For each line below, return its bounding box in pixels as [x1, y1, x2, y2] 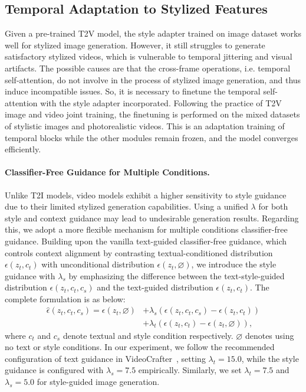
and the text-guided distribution [97, 281, 213, 293]
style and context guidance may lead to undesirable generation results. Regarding [5, 211, 299, 224]
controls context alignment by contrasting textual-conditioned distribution [5, 246, 273, 259]
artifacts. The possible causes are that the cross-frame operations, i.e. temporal [5, 61, 291, 74]
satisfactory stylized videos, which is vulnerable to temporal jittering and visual [5, 50, 292, 63]
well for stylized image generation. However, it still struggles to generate [5, 38, 265, 51]
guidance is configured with [5, 364, 104, 376]
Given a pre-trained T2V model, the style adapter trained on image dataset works [5, 27, 301, 40]
